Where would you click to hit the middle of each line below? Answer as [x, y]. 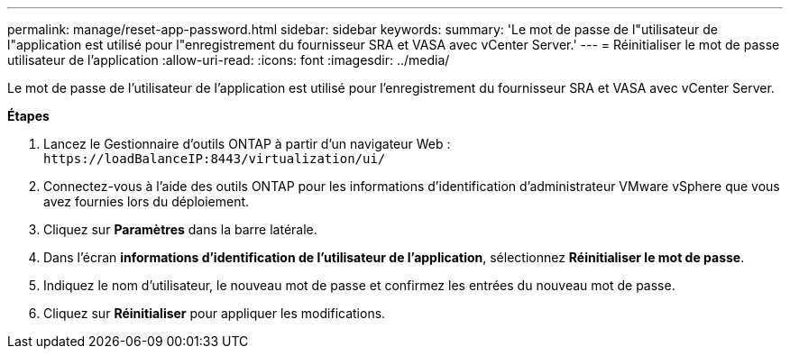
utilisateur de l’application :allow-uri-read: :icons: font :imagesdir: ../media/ [229, 60]
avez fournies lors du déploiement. [147, 201]
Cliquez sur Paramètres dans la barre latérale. [180, 229]
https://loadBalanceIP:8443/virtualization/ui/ [215, 159]
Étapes [28, 116]
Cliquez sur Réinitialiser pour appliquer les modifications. [215, 313]
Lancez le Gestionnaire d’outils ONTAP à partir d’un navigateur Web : [247, 144]
